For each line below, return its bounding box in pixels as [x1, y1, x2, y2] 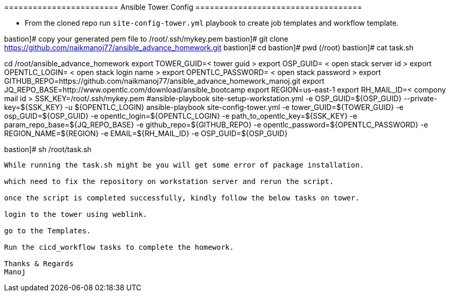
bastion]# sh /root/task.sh [4, 145, 92, 154]
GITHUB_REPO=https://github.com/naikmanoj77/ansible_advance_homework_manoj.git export [4, 77, 325, 85]
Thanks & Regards [4, 260, 74, 268]
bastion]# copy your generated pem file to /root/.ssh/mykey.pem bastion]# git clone [4, 34, 289, 43]
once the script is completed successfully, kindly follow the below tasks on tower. [4, 194, 360, 202]
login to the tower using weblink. [4, 210, 148, 218]
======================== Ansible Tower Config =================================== [4, 3, 362, 11]
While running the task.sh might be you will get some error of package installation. [4, 161, 364, 169]
